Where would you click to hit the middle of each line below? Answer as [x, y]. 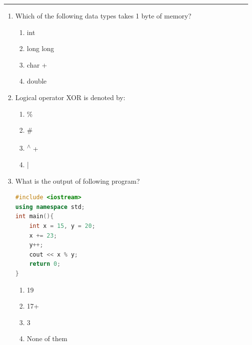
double [37, 81]
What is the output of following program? [78, 181]
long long [40, 48]
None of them [47, 338]
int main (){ [34, 216]
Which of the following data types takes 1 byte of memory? [103, 16]
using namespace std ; [50, 207]
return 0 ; [45, 264]
